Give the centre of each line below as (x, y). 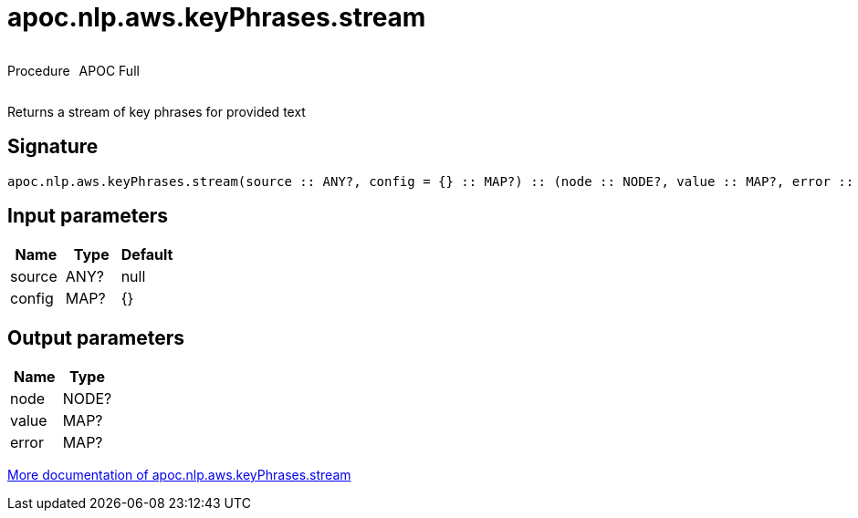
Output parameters (96, 337)
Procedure (39, 70)
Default (147, 255)
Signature (53, 147)
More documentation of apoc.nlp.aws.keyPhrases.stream (179, 475)
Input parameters (88, 216)
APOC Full (109, 70)
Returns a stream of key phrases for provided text (157, 111)
